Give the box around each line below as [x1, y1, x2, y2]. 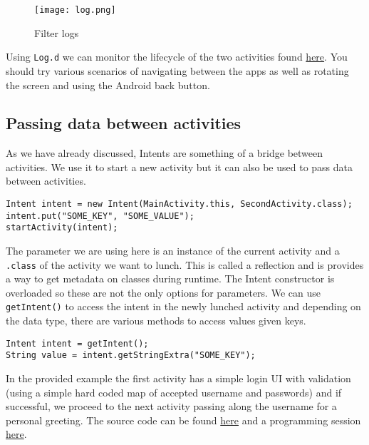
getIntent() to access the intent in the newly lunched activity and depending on [6, 299, 361, 314]
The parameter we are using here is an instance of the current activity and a [6, 243, 340, 258]
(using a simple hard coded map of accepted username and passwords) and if [6, 384, 342, 399]
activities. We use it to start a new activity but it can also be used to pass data [6, 159, 353, 174]
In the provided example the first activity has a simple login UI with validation [6, 371, 351, 386]
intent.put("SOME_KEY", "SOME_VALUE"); [6, 210, 194, 221]
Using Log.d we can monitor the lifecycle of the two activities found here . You [6, 49, 348, 64]
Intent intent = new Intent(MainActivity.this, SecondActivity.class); [6, 199, 353, 210]
